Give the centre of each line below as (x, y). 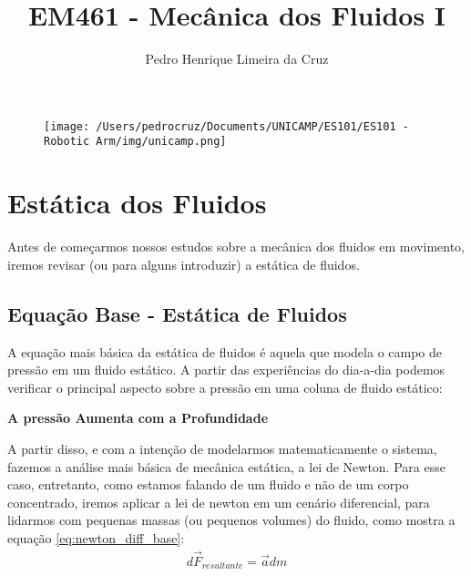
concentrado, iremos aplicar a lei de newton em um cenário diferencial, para (219, 502)
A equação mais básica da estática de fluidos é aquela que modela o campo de (225, 351)
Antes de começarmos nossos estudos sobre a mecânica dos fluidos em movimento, (236, 247)
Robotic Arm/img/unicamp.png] (135, 142)
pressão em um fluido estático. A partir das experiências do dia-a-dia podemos (226, 370)
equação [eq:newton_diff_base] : (96, 537)
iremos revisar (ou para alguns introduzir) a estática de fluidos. (184, 264)
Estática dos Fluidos (137, 203)
